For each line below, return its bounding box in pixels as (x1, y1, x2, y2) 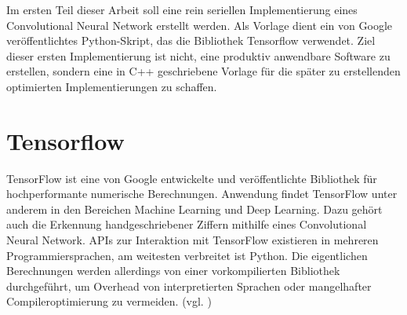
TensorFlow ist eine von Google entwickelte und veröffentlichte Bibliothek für (6, 170, 377, 186)
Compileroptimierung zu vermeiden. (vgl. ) (6, 293, 212, 310)
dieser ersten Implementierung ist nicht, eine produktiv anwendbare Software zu (6, 47, 391, 64)
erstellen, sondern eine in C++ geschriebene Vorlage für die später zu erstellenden (6, 63, 401, 79)
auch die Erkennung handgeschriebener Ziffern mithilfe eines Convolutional (6, 216, 367, 233)
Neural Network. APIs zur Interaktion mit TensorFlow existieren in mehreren (6, 232, 379, 248)
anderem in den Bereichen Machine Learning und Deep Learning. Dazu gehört (6, 200, 383, 217)
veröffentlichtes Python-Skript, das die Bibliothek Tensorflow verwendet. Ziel (6, 32, 376, 49)
